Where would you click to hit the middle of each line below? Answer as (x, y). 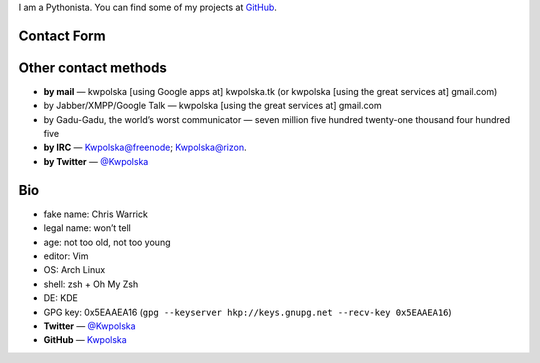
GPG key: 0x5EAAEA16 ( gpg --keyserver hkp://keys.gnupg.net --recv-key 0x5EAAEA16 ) (247, 312)
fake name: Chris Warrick (96, 214)
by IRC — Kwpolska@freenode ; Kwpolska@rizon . (145, 147)
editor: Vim (66, 256)
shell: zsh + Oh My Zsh (91, 284)
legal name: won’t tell (87, 228)
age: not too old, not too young (107, 242)
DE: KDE (61, 298)
